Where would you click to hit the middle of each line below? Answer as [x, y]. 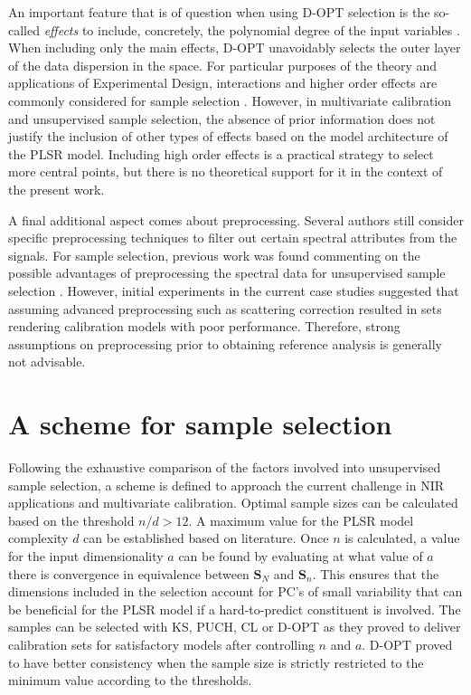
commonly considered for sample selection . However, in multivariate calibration [230, 100]
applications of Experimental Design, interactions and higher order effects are [223, 83]
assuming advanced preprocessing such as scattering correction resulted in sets [225, 308]
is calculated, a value [402, 538]
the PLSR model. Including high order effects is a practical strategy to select [221, 153]
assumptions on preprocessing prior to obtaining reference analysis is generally [226, 343]
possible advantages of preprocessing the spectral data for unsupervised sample [227, 273]
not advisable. [47, 362]
